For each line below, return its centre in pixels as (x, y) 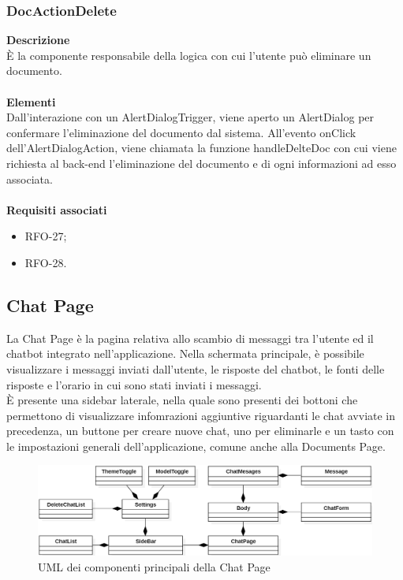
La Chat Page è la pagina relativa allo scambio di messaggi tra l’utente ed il (190, 338)
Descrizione (38, 40)
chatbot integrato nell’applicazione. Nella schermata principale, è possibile (185, 353)
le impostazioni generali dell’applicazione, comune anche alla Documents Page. (196, 446)
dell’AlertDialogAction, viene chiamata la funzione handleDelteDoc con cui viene (201, 148)
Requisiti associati (57, 209)
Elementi (31, 101)
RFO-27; (46, 236)
